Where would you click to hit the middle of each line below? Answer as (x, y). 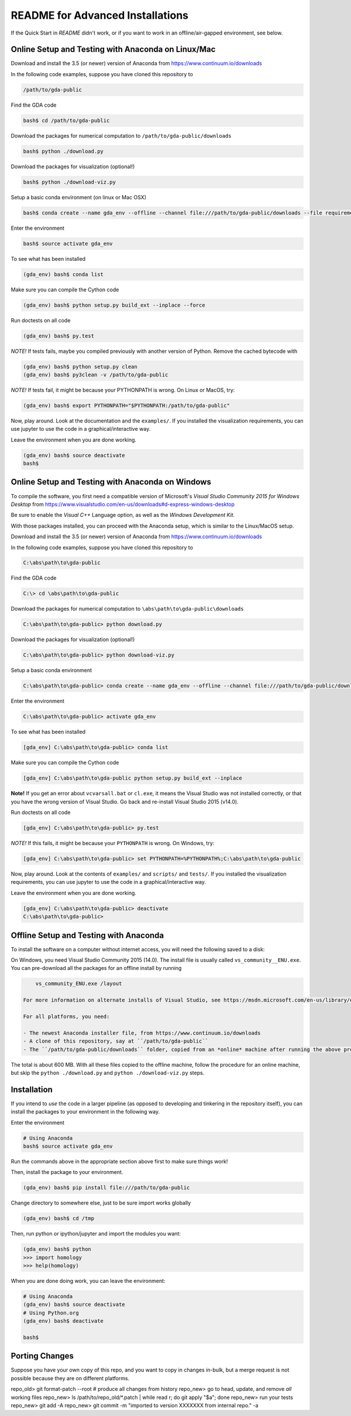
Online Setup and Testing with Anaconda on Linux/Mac (113, 50)
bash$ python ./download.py (63, 151)
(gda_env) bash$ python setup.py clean (80, 367)
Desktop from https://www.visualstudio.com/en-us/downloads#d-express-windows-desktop (123, 504)
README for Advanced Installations (100, 15)
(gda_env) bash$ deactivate (63, 1321)
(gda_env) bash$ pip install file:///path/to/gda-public (106, 1188)
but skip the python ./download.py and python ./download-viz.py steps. (108, 1073)
